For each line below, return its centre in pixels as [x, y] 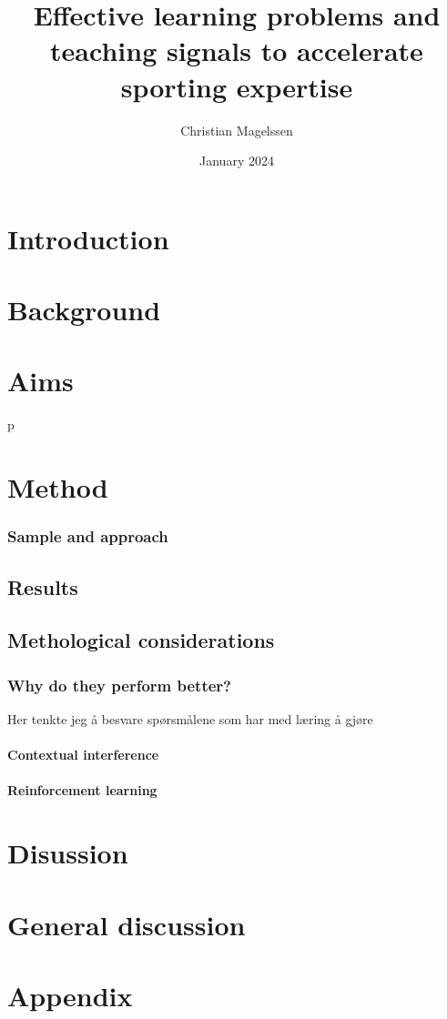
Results [43, 586]
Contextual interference [83, 755]
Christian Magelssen [237, 130]
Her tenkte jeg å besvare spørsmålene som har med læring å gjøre [190, 718]
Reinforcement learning [82, 790]
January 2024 [237, 161]
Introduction [88, 238]
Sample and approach [88, 536]
